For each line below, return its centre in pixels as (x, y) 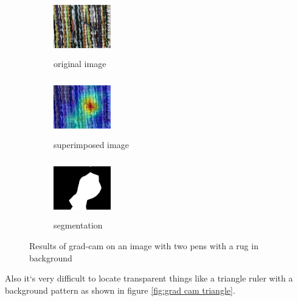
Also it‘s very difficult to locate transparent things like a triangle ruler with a (149, 278)
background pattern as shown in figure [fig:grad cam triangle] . (120, 290)
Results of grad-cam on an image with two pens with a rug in (144, 246)
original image (80, 64)
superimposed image (91, 144)
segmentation (78, 225)
